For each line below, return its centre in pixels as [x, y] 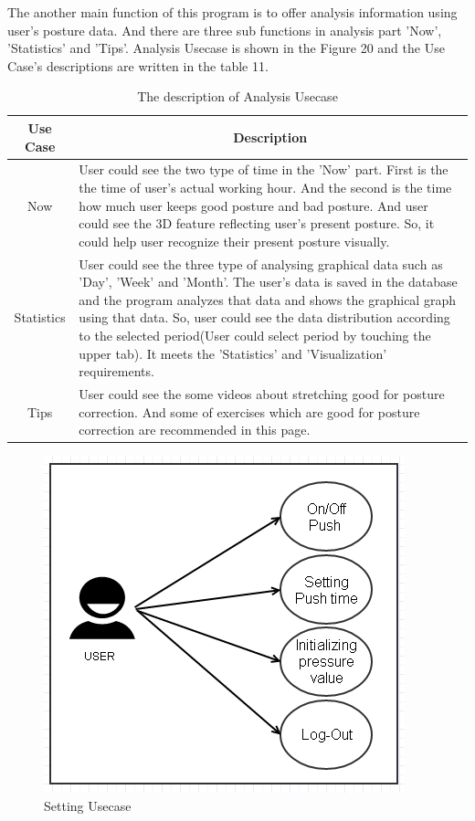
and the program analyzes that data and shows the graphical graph [267, 299]
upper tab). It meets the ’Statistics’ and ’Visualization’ [233, 353]
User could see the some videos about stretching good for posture [262, 394]
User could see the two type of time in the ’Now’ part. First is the [264, 169]
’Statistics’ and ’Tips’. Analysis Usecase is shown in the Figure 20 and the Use [226, 48]
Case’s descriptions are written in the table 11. [138, 65]
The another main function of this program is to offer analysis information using [232, 12]
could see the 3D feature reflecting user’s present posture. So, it [257, 223]
